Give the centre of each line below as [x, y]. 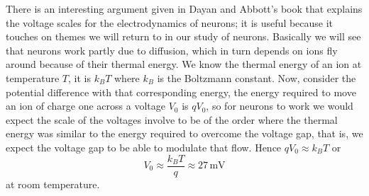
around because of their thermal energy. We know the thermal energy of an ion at [184, 64]
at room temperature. [53, 184]
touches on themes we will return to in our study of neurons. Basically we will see [183, 36]
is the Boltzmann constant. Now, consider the [257, 77]
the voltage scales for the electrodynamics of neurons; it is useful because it [170, 22]
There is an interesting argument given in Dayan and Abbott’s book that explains [184, 8]
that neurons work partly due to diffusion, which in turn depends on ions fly [172, 50]
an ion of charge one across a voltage [86, 106]
